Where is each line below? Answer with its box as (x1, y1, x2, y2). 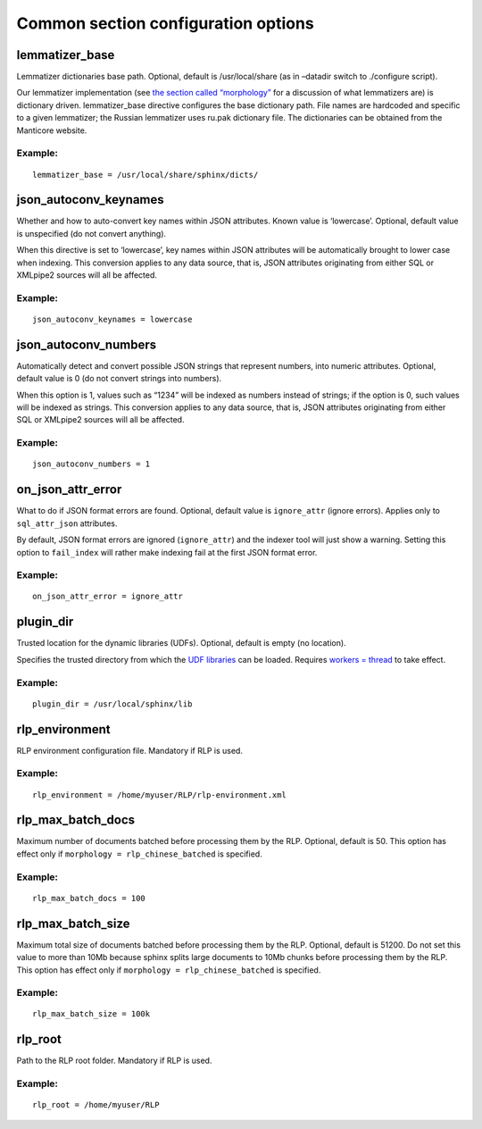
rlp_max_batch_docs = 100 (32, 893, 146, 903)
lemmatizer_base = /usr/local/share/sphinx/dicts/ (32, 170, 259, 180)
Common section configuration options (16, 13, 314, 33)
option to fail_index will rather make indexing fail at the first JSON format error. (16, 547, 318, 557)
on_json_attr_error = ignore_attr (32, 591, 183, 602)
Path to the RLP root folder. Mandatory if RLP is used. (16, 1055, 212, 1066)
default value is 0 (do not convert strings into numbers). (16, 373, 222, 384)
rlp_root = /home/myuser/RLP (32, 1100, 160, 1110)
